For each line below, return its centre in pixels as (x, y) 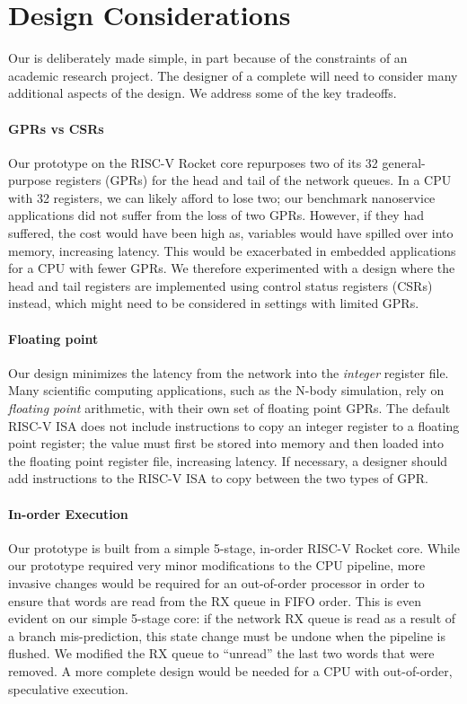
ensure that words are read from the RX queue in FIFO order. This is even (215, 600)
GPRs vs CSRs (56, 128)
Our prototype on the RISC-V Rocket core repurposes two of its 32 (193, 162)
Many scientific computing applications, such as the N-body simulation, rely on (226, 390)
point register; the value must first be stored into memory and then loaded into (226, 443)
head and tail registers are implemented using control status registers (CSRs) (220, 285)
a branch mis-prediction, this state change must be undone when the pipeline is (227, 635)
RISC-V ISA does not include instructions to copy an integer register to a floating (234, 425)
